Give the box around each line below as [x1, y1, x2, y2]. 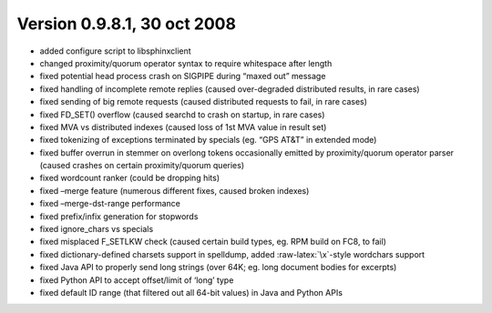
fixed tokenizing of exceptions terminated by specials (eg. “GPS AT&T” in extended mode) [39, 135, 377, 146]
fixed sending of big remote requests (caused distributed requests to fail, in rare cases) [39, 96, 368, 107]
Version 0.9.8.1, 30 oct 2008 [16, 14, 237, 34]
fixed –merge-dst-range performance [39, 198, 181, 209]
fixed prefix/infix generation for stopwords [39, 210, 199, 222]
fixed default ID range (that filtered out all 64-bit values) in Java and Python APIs [39, 287, 343, 298]
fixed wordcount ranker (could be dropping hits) [39, 173, 220, 184]
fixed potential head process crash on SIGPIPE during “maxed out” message [39, 71, 326, 82]
